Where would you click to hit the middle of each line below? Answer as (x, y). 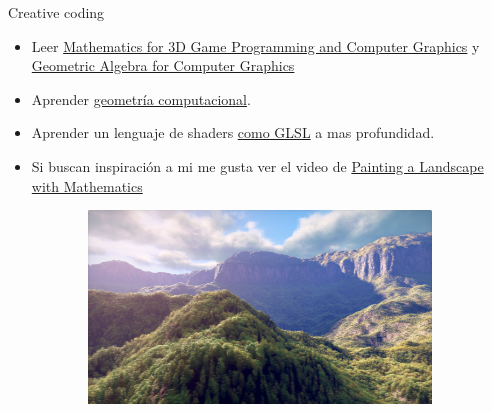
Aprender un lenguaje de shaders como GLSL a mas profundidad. (233, 132)
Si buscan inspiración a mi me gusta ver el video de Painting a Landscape (257, 165)
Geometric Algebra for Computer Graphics (163, 65)
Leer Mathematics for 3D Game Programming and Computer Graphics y (255, 45)
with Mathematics (87, 185)
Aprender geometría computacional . (141, 98)
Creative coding (56, 12)
